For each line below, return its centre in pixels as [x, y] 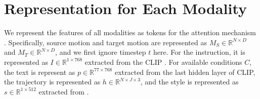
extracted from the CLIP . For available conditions [163, 62]
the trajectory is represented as [52, 82]
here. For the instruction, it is [199, 52]
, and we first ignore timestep [101, 52]
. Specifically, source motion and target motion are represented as [105, 42]
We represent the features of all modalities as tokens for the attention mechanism [130, 32]
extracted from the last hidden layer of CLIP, [185, 72]
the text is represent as [40, 72]
